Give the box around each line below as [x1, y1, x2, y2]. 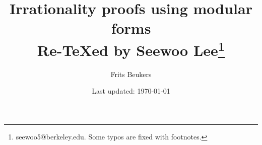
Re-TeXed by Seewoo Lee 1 [37, 37, 225, 60]
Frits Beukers [110, 68, 152, 79]
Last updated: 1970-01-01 [92, 86, 170, 96]
